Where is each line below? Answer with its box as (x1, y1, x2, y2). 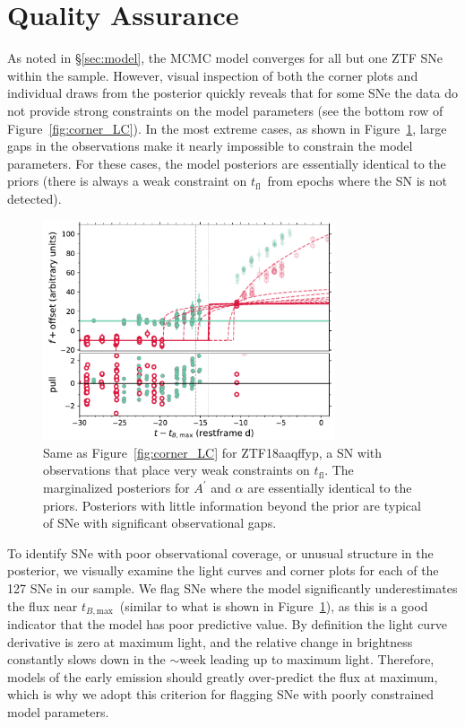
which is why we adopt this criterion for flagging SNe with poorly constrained (7, 685, 435, 704)
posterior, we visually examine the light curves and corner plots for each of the (7, 561, 439, 580)
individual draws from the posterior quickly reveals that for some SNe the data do (7, 83, 459, 102)
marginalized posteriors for (43, 478, 190, 497)
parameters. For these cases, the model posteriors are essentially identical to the (7, 153, 446, 172)
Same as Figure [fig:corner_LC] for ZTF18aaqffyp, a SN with (43, 442, 383, 461)
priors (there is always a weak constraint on (7, 171, 247, 190)
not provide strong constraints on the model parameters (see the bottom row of (7, 101, 443, 119)
